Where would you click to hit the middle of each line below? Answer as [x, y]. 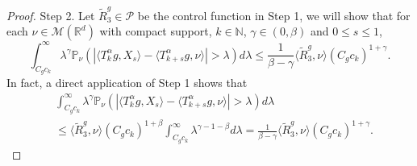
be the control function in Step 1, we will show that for [274, 15]
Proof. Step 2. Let [51, 15]
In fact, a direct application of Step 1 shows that [127, 83]
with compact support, [156, 31]
